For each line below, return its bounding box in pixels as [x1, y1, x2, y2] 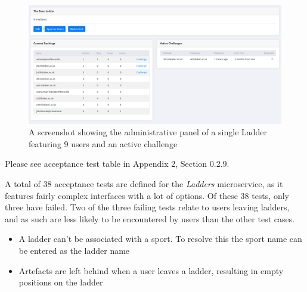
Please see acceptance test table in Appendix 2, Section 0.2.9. [5, 157, 230, 170]
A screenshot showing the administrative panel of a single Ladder [29, 126, 268, 138]
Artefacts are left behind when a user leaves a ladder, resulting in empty [18, 264, 284, 277]
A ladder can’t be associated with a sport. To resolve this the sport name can [18, 232, 302, 245]
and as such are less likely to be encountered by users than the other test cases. [5, 212, 295, 225]
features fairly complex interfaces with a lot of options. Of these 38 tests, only [5, 189, 289, 201]
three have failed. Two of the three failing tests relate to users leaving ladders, [5, 201, 290, 213]
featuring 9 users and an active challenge [29, 137, 178, 150]
